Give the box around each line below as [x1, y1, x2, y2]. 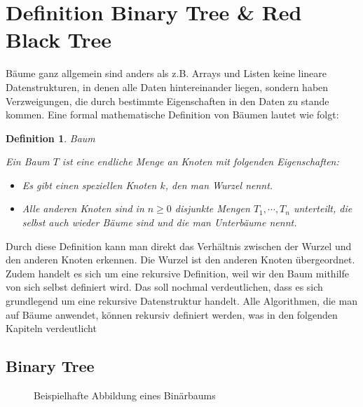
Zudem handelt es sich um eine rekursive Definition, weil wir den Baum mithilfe [6, 265, 349, 280]
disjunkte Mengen [174, 201, 250, 216]
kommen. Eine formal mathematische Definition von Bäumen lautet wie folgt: [6, 107, 339, 122]
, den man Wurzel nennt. [165, 177, 273, 192]
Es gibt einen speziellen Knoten [22, 177, 157, 192]
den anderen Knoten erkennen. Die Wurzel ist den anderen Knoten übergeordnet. [6, 252, 355, 267]
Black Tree [6, 25, 112, 54]
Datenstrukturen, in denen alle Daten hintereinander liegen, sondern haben [6, 79, 329, 94]
